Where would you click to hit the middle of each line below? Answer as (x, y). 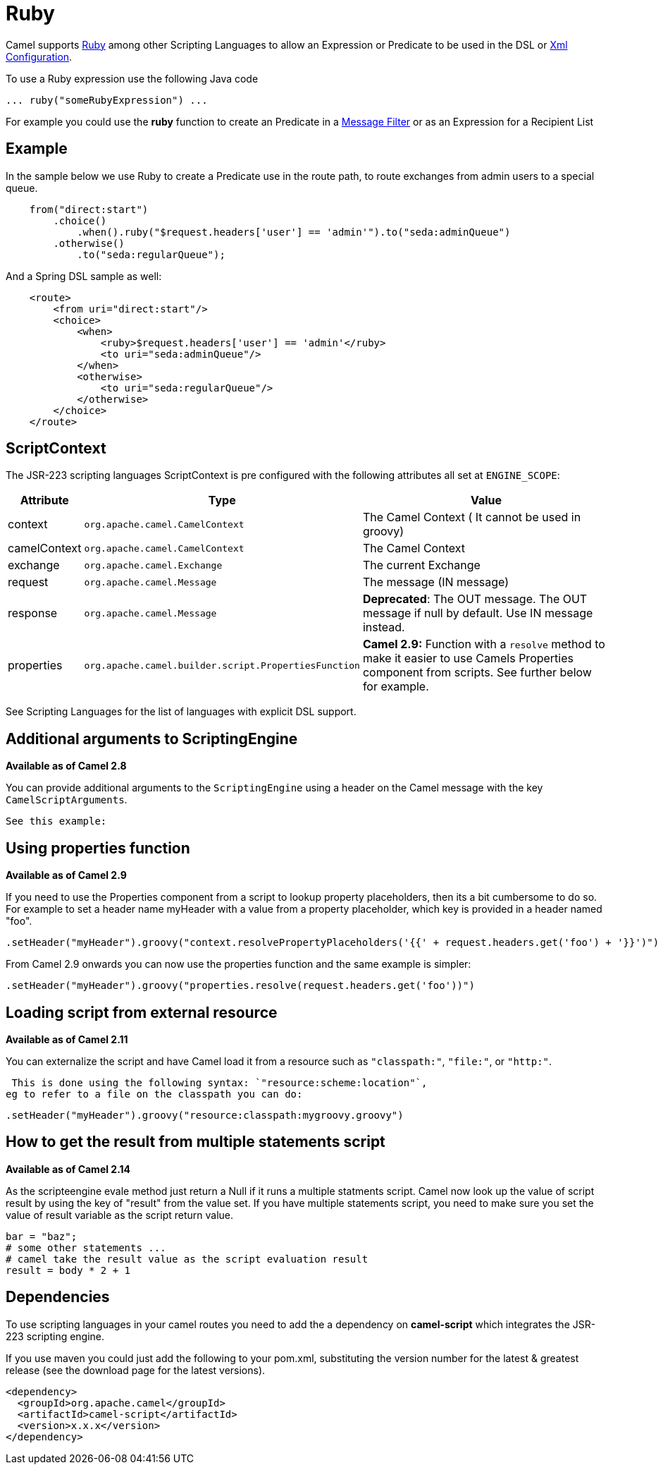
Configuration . (39, 56)
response (33, 613)
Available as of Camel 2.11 (67, 1039)
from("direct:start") (89, 209)
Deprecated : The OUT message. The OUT (475, 599)
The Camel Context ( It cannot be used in (472, 517)
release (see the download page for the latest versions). (136, 1370)
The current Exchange (421, 565)
